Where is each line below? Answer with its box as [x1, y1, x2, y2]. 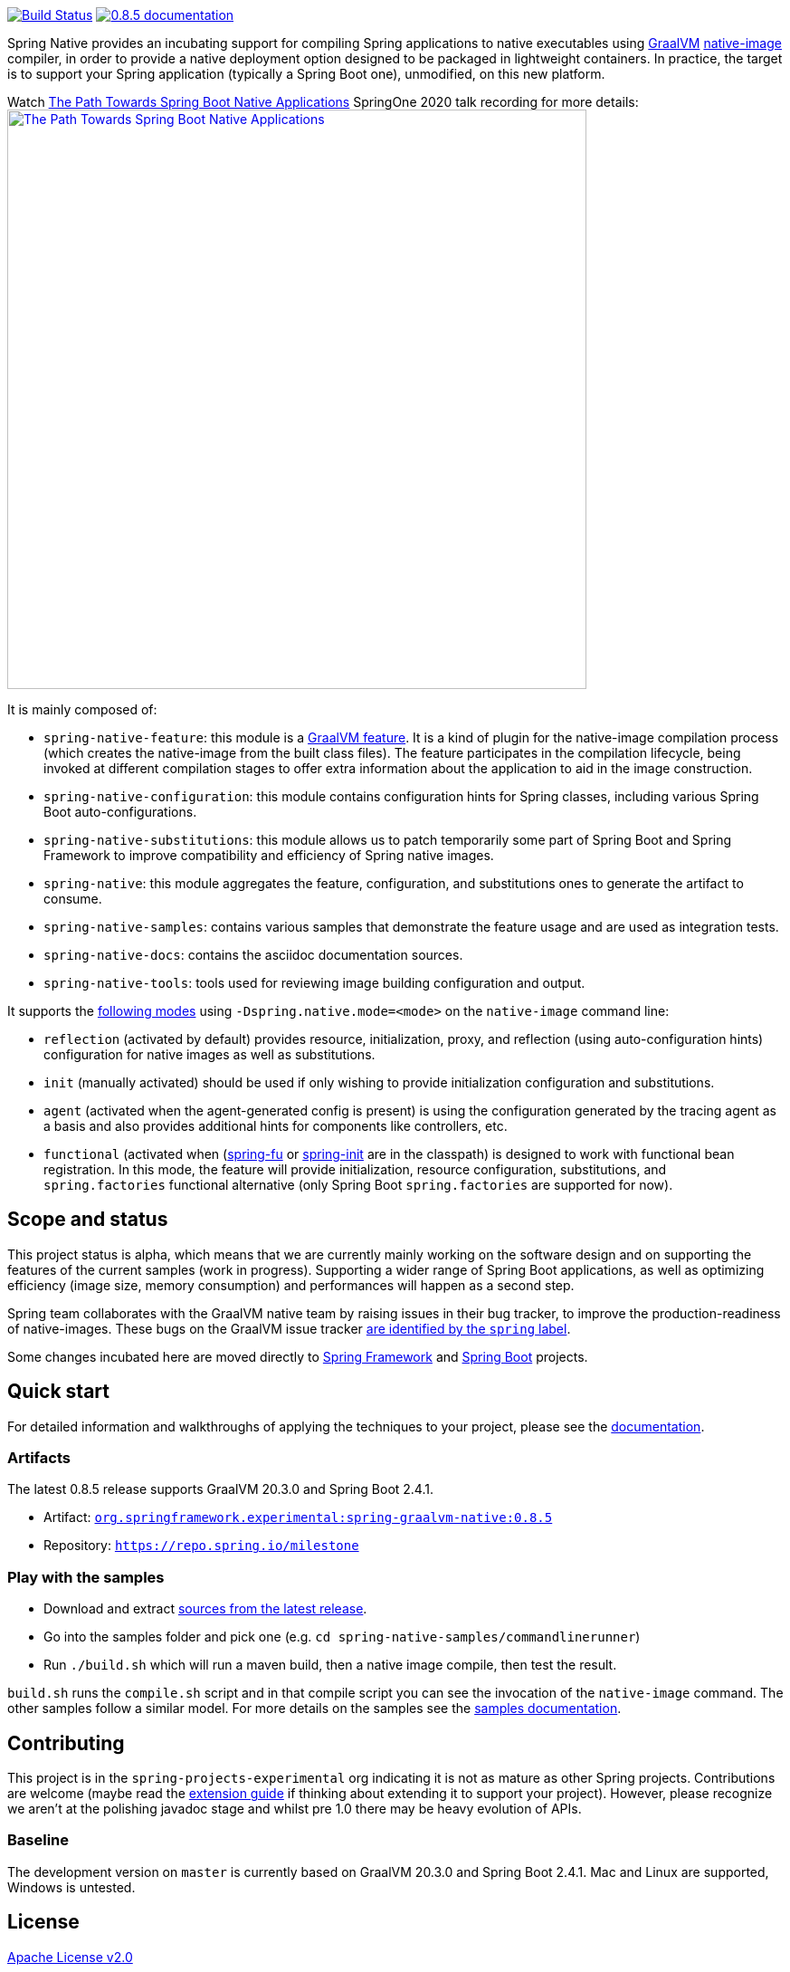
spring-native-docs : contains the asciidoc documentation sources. [43, 947, 463, 962]
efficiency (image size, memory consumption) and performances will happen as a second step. [7, 1277, 575, 1293]
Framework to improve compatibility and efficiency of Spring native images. [43, 847, 494, 863]
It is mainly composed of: [7, 702, 157, 717]
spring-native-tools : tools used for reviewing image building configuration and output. [43, 975, 585, 991]
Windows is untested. [7, 1879, 136, 1895]
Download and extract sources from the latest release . [43, 1601, 367, 1617]
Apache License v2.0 [7, 1948, 133, 1965]
